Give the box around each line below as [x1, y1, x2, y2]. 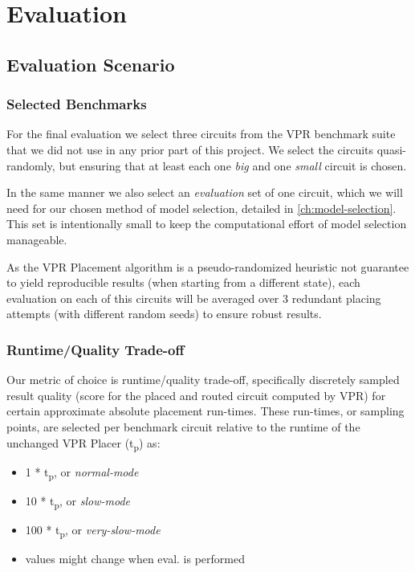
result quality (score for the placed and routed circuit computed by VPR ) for [6, 386, 386, 403]
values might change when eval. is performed [25, 550, 246, 566]
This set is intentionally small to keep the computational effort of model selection [6, 215, 407, 232]
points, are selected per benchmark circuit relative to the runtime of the [6, 418, 360, 435]
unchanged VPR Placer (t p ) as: [6, 434, 161, 453]
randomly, [6, 157, 55, 174]
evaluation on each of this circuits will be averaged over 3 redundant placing [6, 289, 381, 306]
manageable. [6, 231, 67, 247]
